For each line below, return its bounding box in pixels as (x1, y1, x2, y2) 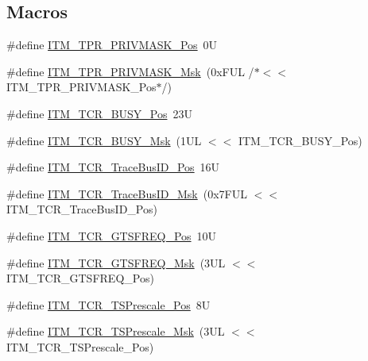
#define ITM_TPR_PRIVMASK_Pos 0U (6, 36, 218, 53)
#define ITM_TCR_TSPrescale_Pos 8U (6, 296, 211, 313)
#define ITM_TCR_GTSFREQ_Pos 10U (6, 227, 217, 244)
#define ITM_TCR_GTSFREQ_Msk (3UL (6, 254, 226, 271)
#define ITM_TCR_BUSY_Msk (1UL (6, 132, 202, 148)
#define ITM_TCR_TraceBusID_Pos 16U (6, 159, 220, 175)
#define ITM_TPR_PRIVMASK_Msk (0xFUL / (6, 63, 254, 79)
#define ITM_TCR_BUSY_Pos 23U (6, 105, 192, 121)
